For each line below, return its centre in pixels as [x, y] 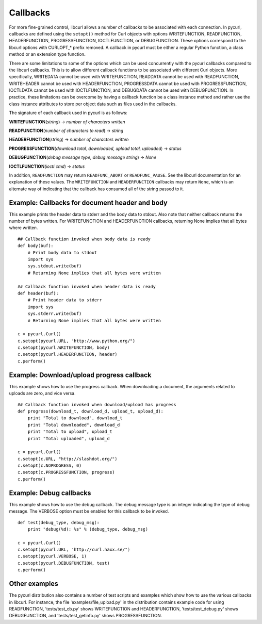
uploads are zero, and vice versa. [42, 394]
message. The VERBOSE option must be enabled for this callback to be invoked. [89, 511]
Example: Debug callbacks [50, 493]
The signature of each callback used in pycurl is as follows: [68, 113]
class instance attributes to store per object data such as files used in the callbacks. [93, 104]
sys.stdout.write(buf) [55, 266]
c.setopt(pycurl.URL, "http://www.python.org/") [76, 341]
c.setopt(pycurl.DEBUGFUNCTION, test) [64, 563]
